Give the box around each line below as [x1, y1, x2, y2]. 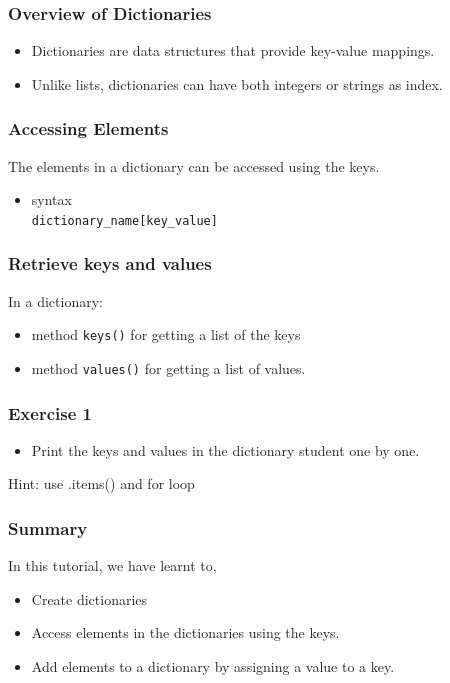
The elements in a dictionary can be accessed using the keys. [8, 155, 380, 176]
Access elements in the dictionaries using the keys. [31, 622, 340, 643]
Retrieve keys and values [8, 251, 212, 276]
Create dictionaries [31, 588, 148, 609]
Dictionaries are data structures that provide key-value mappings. [31, 40, 435, 61]
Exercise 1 [8, 400, 92, 425]
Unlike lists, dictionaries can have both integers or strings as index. [31, 73, 443, 94]
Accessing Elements [8, 116, 169, 141]
